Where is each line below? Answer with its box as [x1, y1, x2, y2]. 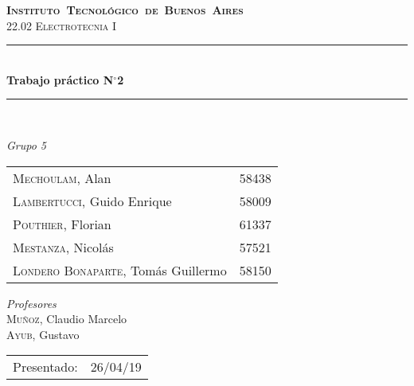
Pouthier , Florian [13, 214, 111, 233]
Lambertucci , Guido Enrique [13, 191, 172, 210]
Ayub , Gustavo [6, 326, 80, 342]
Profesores [6, 294, 57, 311]
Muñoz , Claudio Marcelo [6, 310, 127, 327]
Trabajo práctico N [6, 71, 114, 88]
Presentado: [13, 357, 78, 376]
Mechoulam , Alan [13, 168, 111, 187]
